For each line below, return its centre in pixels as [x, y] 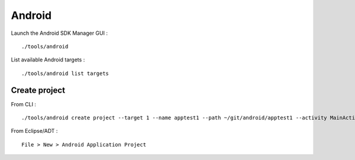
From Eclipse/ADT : [34, 131]
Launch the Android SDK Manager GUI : [59, 33]
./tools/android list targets [65, 73]
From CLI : [24, 104]
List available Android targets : [48, 60]
